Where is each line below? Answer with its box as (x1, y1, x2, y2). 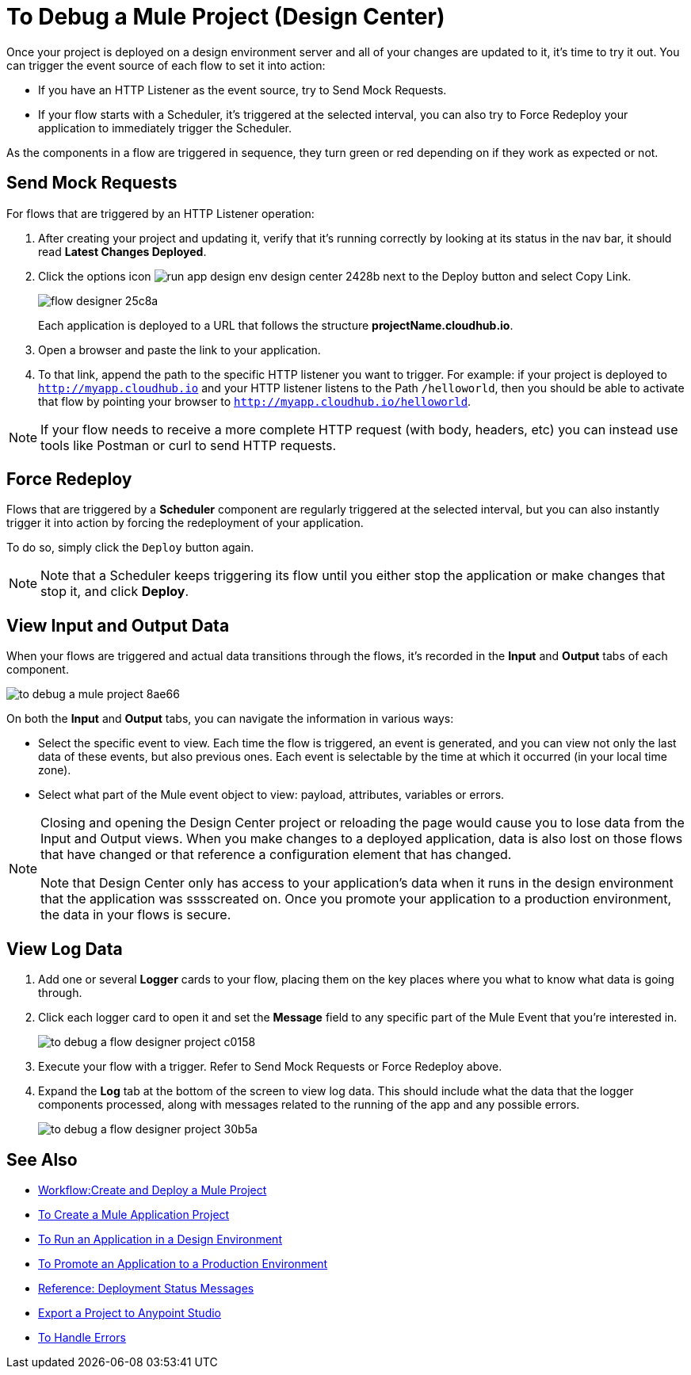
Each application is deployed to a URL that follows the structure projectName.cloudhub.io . (38, 318, 513, 332)
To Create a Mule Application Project (38, 1207, 230, 1221)
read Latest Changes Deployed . (38, 244, 207, 258)
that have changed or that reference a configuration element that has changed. (40, 846, 512, 863)
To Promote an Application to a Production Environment (38, 1256, 328, 1270)
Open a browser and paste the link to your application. (38, 342, 321, 357)
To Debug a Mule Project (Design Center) (6, 3, 445, 30)
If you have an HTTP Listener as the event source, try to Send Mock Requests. (38, 82, 447, 97)
